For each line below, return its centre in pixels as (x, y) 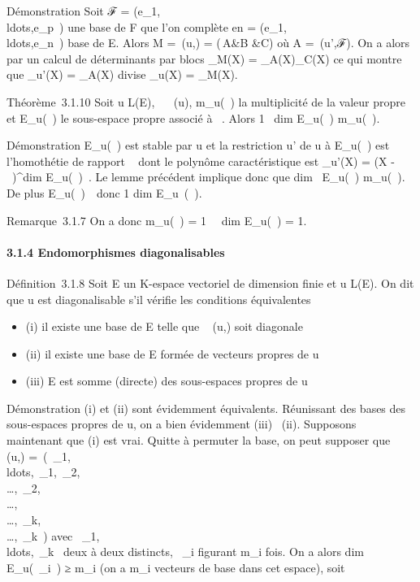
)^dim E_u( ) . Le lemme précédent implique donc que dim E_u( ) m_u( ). (208, 177)
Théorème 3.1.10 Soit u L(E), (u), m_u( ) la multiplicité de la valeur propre (206, 101)
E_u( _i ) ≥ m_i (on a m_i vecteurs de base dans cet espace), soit (176, 567)
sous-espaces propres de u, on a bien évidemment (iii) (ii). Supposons (182, 424)
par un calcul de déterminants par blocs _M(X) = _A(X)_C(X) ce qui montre (204, 58)
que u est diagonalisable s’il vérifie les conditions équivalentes (159, 299)
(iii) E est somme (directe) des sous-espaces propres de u (167, 381)
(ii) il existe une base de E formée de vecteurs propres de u (172, 353)
